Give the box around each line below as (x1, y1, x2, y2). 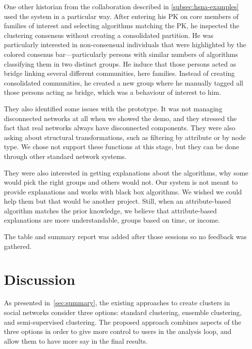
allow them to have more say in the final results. (4, 335, 148, 346)
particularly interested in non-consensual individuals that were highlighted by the (4, 39, 246, 50)
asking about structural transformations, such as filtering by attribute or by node (4, 132, 246, 142)
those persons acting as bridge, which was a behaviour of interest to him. (4, 87, 221, 97)
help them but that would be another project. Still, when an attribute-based (4, 196, 231, 206)
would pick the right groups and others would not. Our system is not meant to (4, 177, 238, 187)
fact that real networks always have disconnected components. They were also (4, 122, 235, 133)
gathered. (4, 241, 32, 251)
